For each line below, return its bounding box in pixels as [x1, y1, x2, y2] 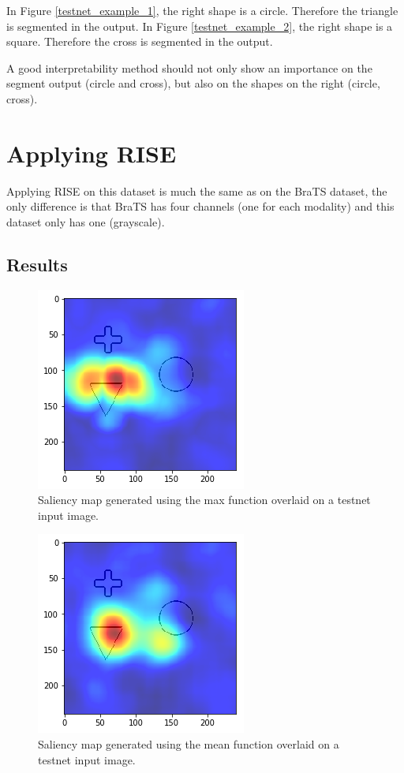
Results [6, 252, 68, 276]
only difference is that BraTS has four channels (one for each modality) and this [6, 198, 395, 215]
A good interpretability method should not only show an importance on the [6, 59, 372, 76]
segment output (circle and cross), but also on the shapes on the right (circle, [6, 75, 380, 91]
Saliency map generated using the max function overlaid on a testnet [38, 491, 371, 508]
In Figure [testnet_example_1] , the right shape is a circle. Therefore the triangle [6, 2, 398, 18]
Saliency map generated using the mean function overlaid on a [38, 736, 339, 752]
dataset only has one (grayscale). [6, 213, 165, 230]
